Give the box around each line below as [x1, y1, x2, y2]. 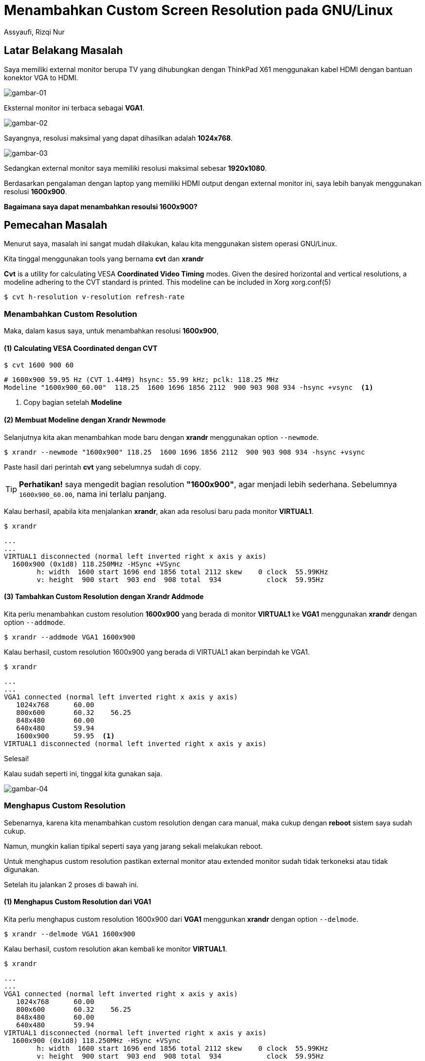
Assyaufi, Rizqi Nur [4, 27, 65, 36]
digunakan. [4, 865, 39, 874]
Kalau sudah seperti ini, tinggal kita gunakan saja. [4, 769, 163, 778]
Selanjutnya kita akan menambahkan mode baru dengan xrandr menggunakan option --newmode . [4, 433, 319, 441]
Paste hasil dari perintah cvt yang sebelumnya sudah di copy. [4, 462, 201, 471]
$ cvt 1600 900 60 [4, 361, 74, 369]
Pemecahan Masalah [4, 219, 108, 232]
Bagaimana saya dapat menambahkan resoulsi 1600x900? [4, 202, 198, 211]
